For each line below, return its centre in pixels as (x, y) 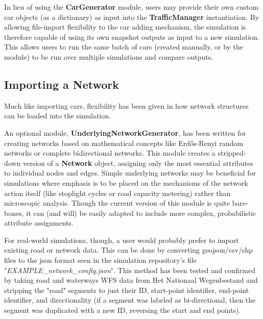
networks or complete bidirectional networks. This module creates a (110, 153)
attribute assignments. (39, 223)
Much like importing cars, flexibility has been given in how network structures (126, 105)
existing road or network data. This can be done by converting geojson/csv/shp (129, 250)
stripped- (232, 153)
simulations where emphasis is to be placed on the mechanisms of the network (126, 182)
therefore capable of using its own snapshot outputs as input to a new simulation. (132, 36)
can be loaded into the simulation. (57, 116)
